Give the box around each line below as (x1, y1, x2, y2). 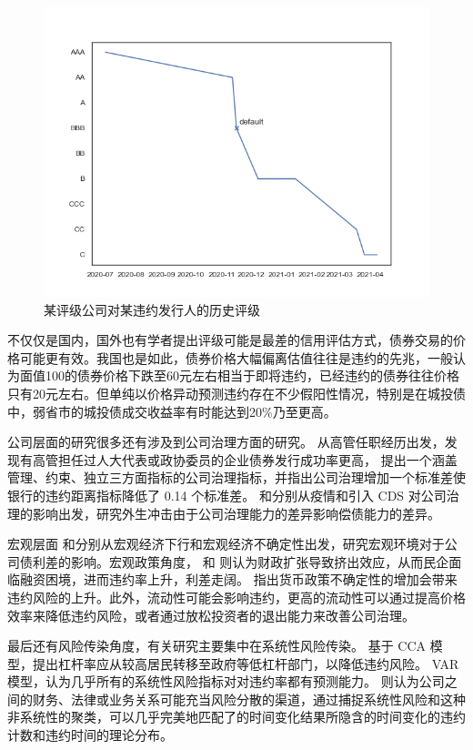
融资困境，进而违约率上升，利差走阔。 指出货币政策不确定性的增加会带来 (19, 570, 458, 589)
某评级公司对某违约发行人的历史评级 (44, 299, 260, 319)
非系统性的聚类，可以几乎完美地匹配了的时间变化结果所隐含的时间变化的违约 (7, 707, 466, 726)
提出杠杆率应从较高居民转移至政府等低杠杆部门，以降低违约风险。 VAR (32, 654, 459, 673)
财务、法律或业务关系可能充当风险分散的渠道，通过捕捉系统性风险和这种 (32, 689, 466, 708)
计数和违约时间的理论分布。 (7, 725, 173, 745)
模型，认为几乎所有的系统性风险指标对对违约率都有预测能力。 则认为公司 (7, 672, 445, 691)
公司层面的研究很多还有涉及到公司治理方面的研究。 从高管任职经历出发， (7, 432, 445, 451)
